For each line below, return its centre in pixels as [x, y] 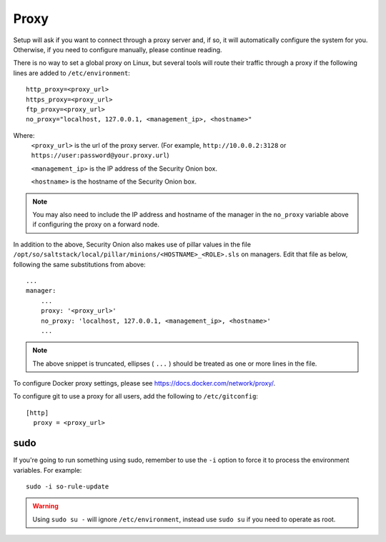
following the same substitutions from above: [79, 264]
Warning [45, 506]
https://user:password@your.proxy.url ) [100, 155]
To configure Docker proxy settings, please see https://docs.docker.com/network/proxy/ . [144, 383]
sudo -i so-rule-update [68, 486]
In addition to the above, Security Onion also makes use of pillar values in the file [132, 244]
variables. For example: [48, 470]
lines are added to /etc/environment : [71, 73]
